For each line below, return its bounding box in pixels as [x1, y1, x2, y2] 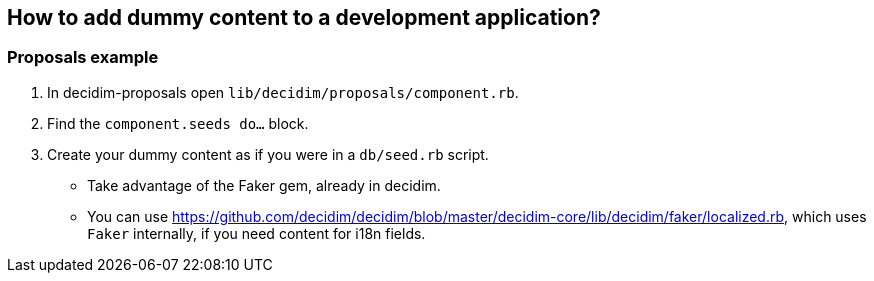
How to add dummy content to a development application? [7, 5, 601, 30]
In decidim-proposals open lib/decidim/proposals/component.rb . [47, 83, 519, 101]
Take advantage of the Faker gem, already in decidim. [87, 176, 441, 194]
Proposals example [7, 47, 159, 68]
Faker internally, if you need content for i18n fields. [87, 224, 426, 242]
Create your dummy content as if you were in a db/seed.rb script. [47, 145, 489, 163]
